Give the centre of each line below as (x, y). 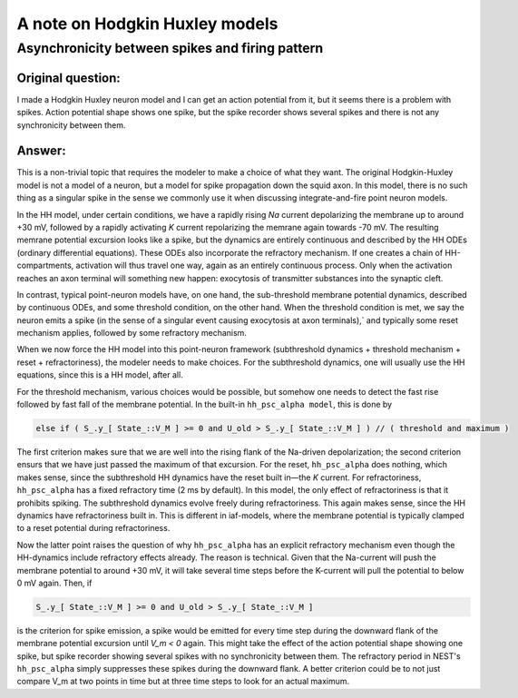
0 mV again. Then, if (54, 583)
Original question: (69, 78)
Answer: (42, 151)
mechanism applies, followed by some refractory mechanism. (132, 333)
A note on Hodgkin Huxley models (147, 24)
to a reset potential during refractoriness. (93, 528)
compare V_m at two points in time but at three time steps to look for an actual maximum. (183, 682)
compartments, (45, 265)
